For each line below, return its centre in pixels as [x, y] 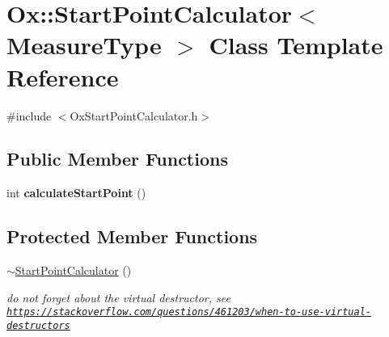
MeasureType [84, 45]
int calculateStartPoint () [76, 193]
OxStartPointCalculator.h [134, 115]
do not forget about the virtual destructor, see [118, 297]
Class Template [296, 45]
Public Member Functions [117, 159]
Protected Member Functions [132, 236]
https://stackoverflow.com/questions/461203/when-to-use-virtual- [189, 312]
